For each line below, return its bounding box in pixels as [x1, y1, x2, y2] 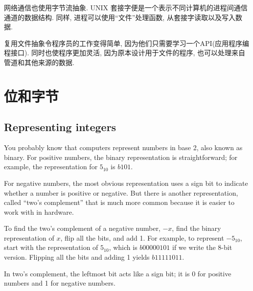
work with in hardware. [4, 206, 74, 217]
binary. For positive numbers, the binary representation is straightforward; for [4, 152, 238, 162]
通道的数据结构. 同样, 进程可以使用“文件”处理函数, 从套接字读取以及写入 [4, 12, 235, 22]
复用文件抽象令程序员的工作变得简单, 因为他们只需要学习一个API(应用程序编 [4, 38, 250, 48]
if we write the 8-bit [172, 242, 232, 252]
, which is [109, 242, 138, 252]
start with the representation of [4, 242, 98, 252]
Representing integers [4, 119, 116, 134]
